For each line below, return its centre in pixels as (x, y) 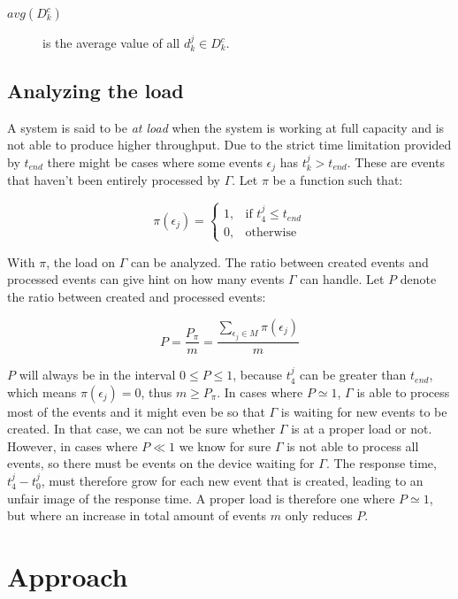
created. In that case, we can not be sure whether (141, 429)
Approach (68, 576)
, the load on (80, 261)
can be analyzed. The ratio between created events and (279, 261)
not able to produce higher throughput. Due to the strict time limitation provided (229, 145)
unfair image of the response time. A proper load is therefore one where (201, 498)
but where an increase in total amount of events (137, 515)
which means (42, 392)
